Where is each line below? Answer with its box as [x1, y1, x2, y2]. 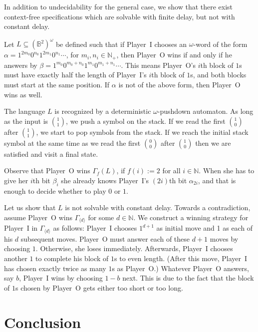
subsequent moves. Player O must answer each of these [20, 233, 190, 244]
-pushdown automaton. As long [157, 106, 254, 116]
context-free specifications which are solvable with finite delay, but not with [4, 11, 235, 21]
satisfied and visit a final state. [4, 148, 98, 159]
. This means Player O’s [121, 59, 196, 70]
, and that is [198, 175, 236, 185]
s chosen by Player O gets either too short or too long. [15, 282, 183, 293]
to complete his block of [35, 253, 109, 263]
